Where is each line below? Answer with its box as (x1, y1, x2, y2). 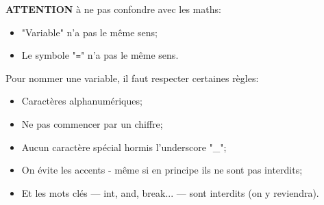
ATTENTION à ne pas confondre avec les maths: (5, 2, 221, 16)
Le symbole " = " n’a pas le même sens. (21, 48, 179, 62)
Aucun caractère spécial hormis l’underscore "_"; (21, 139, 227, 154)
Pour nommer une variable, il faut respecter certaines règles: (5, 70, 259, 85)
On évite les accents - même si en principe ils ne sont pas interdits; (21, 163, 303, 177)
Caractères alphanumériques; (21, 94, 142, 108)
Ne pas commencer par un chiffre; (21, 117, 163, 131)
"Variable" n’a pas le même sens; (21, 25, 158, 39)
